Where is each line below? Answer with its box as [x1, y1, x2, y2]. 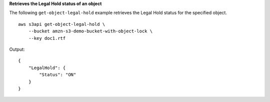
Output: [9, 46, 25, 52]
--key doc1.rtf [28, 35, 66, 41]
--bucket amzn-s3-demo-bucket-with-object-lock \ [28, 28, 152, 34]
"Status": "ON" [39, 72, 76, 78]
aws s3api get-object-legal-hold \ [18, 21, 105, 27]
